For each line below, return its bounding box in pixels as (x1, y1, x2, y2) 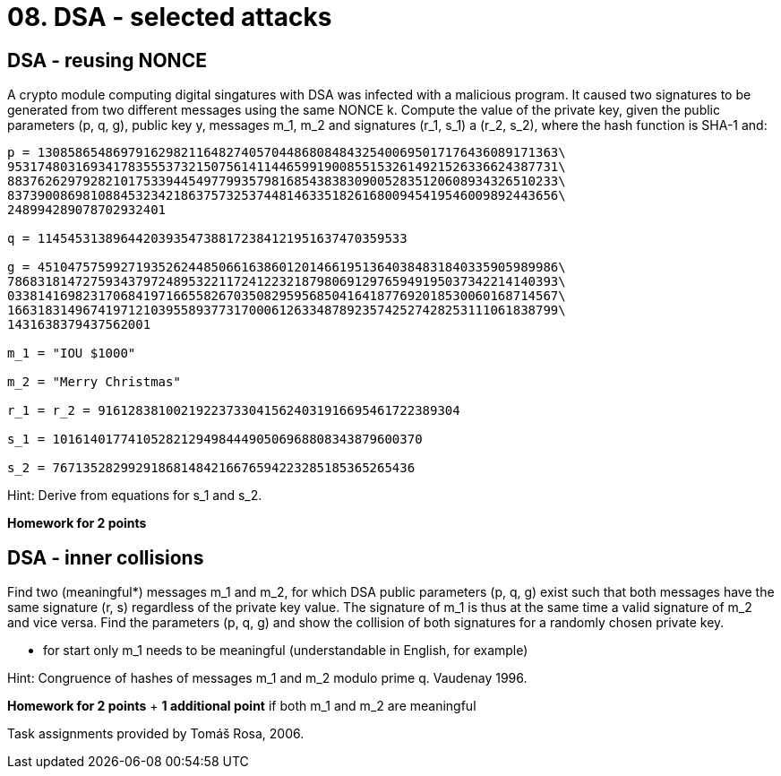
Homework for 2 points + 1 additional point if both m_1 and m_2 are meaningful (7, 698, 476, 714)
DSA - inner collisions (7, 546, 204, 569)
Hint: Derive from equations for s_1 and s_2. (7, 487, 262, 504)
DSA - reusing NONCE (7, 48, 207, 72)
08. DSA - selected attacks (7, 2, 332, 32)
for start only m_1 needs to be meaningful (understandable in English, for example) (43, 642, 528, 659)
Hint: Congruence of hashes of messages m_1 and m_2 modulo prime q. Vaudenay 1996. (7, 670, 528, 686)
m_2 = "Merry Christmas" (7, 375, 181, 390)
